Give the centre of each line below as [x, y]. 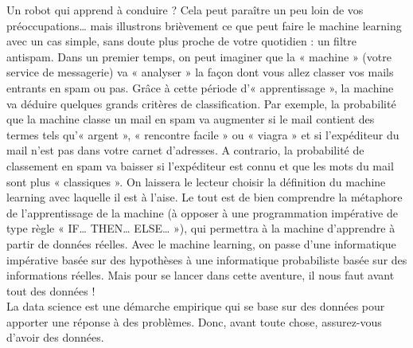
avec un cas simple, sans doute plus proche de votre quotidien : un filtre [181, 41]
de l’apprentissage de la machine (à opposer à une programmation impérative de [202, 212]
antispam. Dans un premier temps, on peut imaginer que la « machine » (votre [199, 56]
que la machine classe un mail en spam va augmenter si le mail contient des [191, 119]
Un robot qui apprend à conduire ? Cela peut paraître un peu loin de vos [185, 10]
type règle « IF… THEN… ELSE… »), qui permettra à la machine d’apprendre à [201, 228]
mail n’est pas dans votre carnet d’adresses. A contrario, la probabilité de [185, 150]
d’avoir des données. [55, 337]
